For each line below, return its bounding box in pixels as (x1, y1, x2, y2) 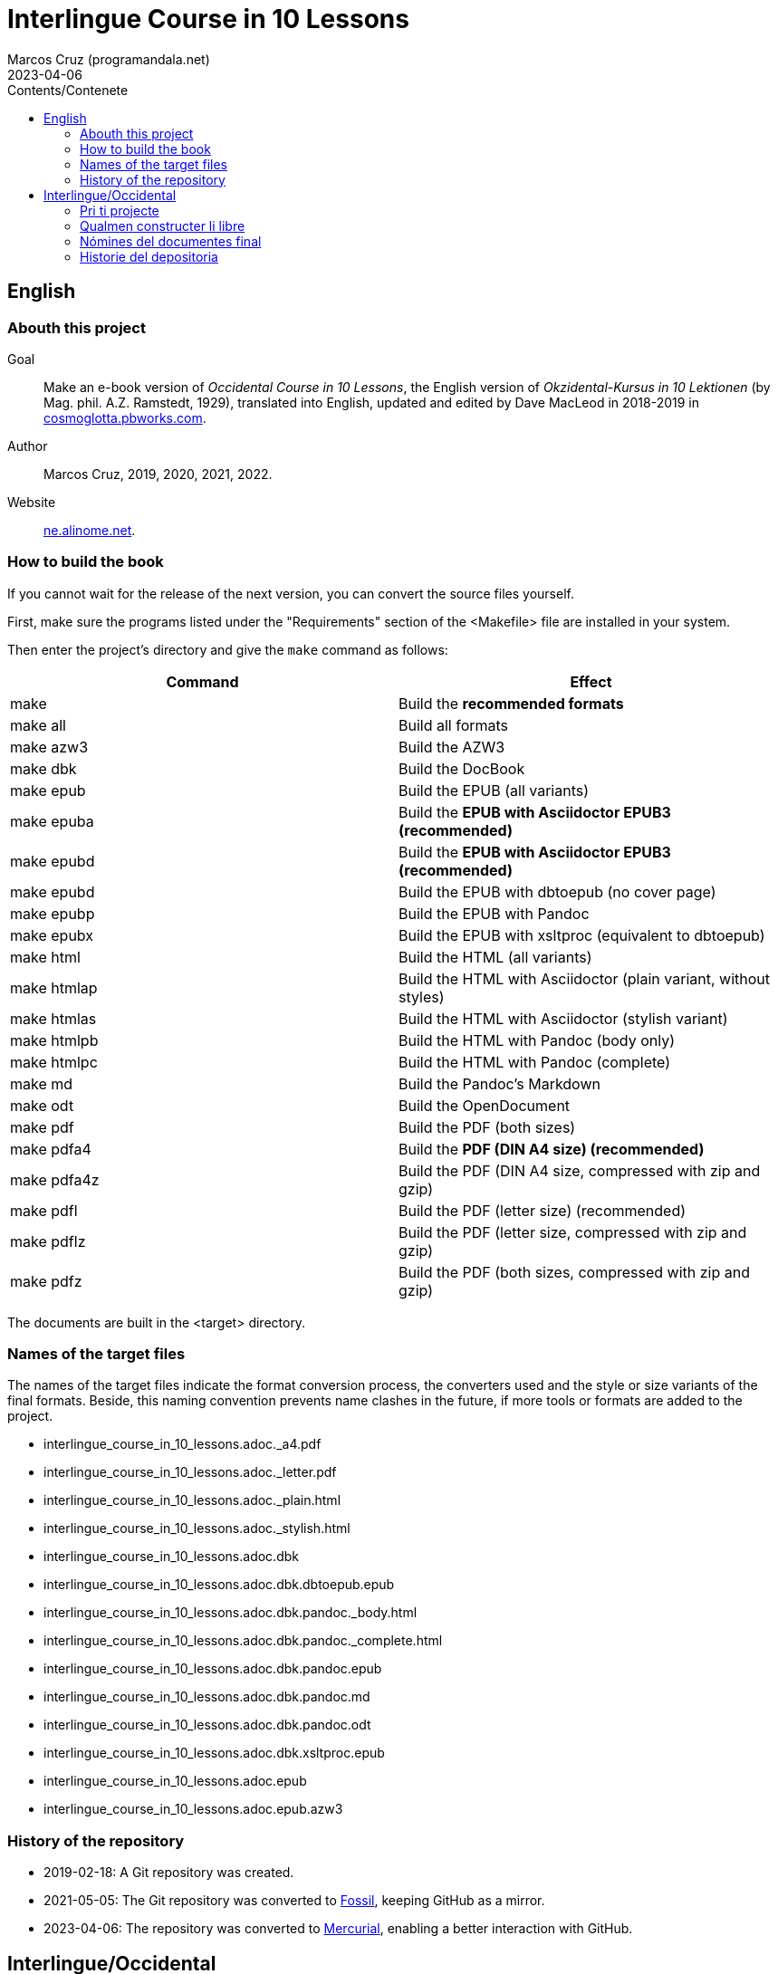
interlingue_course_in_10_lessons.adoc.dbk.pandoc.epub (43, 1661, 382, 1677)
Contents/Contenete (7, 81, 129, 98)
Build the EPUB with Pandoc (399, 904, 590, 923)
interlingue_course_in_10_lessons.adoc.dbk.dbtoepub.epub (43, 1576, 395, 1593)
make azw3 (10, 737, 89, 756)
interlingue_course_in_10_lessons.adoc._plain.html (43, 1492, 341, 1509)
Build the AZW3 (399, 737, 505, 756)
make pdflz (10, 1231, 86, 1251)
